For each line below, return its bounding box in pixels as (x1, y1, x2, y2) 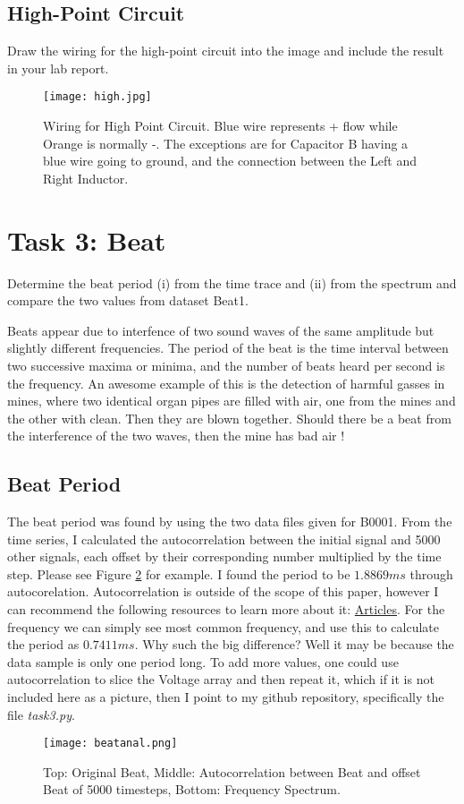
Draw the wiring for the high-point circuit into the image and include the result (7, 41, 444, 60)
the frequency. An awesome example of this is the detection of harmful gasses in (7, 373, 445, 392)
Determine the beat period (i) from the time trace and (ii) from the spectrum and (7, 273, 457, 292)
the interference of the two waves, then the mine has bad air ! (7, 426, 345, 445)
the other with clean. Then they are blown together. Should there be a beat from (7, 408, 451, 427)
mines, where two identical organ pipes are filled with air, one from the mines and (7, 391, 456, 410)
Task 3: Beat (7, 221, 166, 258)
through (409, 564, 453, 583)
